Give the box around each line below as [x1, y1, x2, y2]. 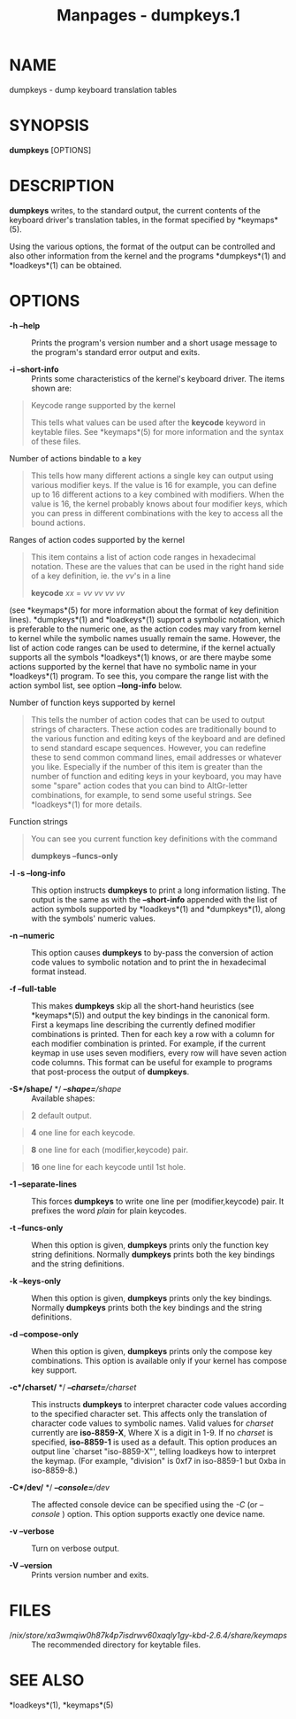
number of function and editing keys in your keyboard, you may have [30, 770, 282, 781]
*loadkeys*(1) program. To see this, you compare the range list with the [9, 670, 269, 681]
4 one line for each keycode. [30, 1127, 135, 1138]
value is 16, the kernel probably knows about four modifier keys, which [30, 498, 288, 509]
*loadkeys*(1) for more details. [30, 799, 143, 809]
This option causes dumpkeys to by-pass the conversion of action [31, 947, 274, 957]
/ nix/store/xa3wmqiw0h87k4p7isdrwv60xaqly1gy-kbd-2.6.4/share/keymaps [9, 1630, 287, 1640]
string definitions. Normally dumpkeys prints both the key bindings [31, 1249, 276, 1259]
